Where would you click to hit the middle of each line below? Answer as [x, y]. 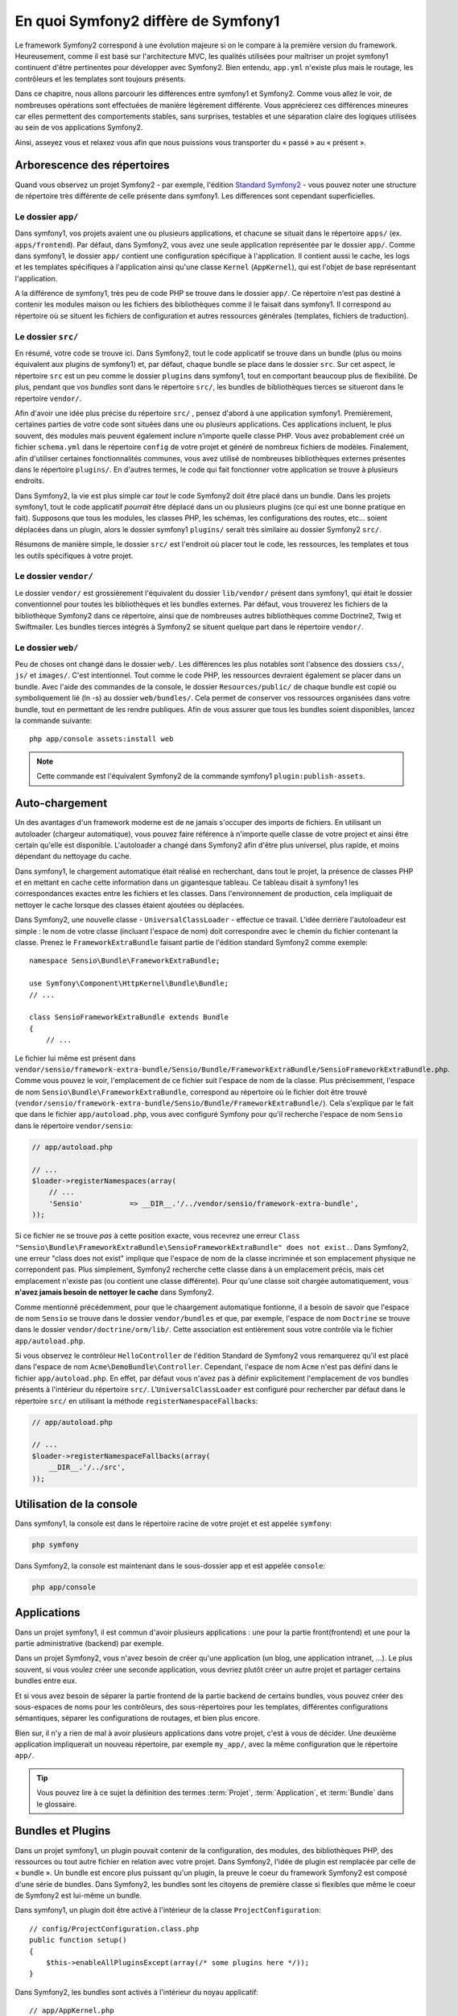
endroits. [29, 481]
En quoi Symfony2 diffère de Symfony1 [147, 21]
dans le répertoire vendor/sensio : [74, 1126]
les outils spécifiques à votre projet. [74, 556]
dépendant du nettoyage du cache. [73, 856]
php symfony [56, 1545]
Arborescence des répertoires [92, 165]
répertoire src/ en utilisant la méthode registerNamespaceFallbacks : [136, 1401]
